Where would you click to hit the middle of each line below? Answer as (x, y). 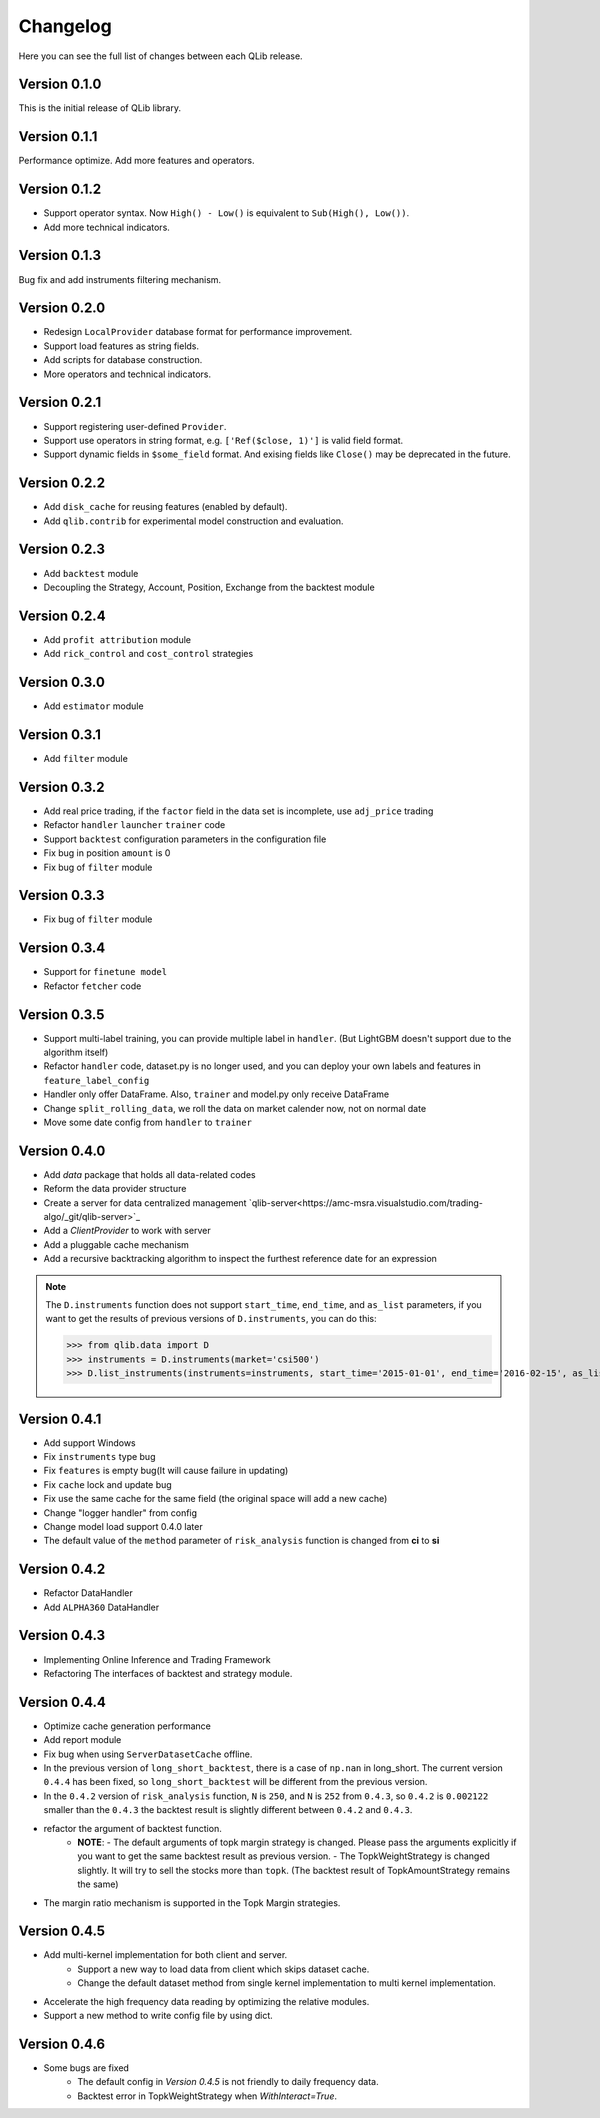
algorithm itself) (76, 1052)
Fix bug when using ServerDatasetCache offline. (148, 1754)
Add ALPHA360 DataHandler (101, 1607)
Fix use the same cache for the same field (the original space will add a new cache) (215, 1499)
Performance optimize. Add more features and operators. (136, 161)
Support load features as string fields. (121, 346)
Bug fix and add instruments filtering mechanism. (120, 279)
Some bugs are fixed (86, 2067)
